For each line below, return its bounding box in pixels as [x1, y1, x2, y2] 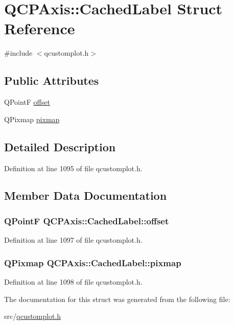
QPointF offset [4, 97, 50, 107]
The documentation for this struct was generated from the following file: [4, 293, 230, 304]
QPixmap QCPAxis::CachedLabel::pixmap [4, 256, 181, 269]
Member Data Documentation [4, 188, 167, 203]
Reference [4, 18, 75, 39]
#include [4, 48, 33, 58]
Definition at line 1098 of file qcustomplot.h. [4, 276, 143, 287]
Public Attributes [4, 73, 99, 88]
